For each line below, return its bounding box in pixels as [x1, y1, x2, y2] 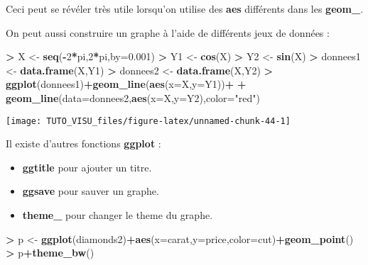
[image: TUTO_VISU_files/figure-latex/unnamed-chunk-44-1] [6, 115, 291, 126]
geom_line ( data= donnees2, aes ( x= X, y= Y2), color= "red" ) [6, 90, 260, 105]
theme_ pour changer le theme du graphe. [22, 208, 213, 222]
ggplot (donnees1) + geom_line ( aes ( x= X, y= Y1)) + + [6, 77, 247, 91]
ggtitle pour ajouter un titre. [22, 159, 152, 174]
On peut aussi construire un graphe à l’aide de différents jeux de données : [6, 25, 330, 40]
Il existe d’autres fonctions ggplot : [6, 136, 161, 151]
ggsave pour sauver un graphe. [22, 184, 159, 198]
